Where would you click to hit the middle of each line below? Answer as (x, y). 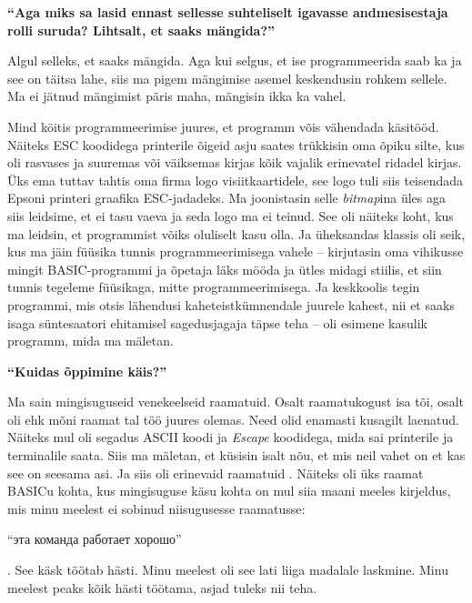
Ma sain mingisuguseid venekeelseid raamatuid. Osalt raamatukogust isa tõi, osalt (236, 402)
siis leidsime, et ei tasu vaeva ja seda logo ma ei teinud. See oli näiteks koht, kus (231, 215)
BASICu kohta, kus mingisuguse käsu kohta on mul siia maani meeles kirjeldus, (229, 491)
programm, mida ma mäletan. (90, 341)
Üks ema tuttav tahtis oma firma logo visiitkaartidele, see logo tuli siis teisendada (236, 180)
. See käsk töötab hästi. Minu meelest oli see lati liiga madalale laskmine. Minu (228, 570)
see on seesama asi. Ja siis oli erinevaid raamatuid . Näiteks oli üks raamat (216, 472)
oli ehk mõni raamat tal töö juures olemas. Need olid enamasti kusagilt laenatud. (233, 419)
